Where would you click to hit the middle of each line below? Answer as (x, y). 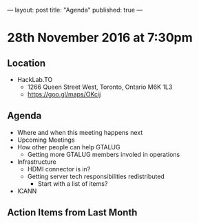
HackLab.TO (35, 79)
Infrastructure (36, 162)
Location (27, 63)
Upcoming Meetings (46, 140)
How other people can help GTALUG (69, 147)
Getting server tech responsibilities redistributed (96, 176)
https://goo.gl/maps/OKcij (64, 94)
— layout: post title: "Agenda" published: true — (75, 10)
